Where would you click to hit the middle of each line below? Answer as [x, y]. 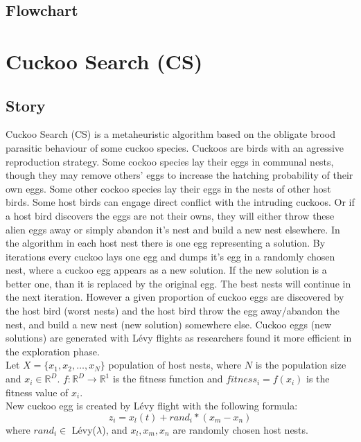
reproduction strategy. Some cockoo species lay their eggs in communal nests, [170, 161]
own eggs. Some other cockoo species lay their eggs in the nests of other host [168, 188]
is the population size [301, 365]
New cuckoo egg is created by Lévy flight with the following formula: [152, 406]
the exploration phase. [53, 351]
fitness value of [37, 392]
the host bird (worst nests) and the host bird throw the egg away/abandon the [173, 311]
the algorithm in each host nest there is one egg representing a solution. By [166, 243]
